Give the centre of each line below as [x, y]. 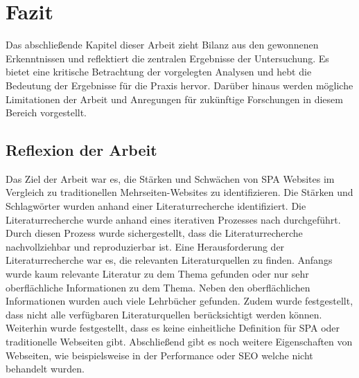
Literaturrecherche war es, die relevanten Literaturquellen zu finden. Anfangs [169, 260]
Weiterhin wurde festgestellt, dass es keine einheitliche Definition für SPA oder [173, 328]
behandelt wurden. [45, 369]
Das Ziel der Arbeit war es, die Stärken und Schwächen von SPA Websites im [170, 178]
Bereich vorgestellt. [46, 112]
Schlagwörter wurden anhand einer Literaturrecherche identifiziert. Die [156, 206]
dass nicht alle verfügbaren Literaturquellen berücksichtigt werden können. [164, 314]
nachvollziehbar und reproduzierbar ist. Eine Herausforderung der [145, 246]
